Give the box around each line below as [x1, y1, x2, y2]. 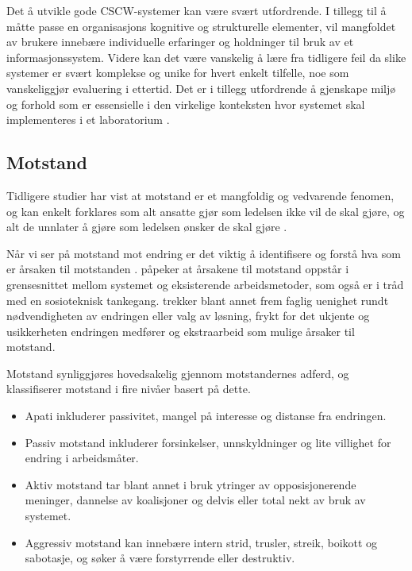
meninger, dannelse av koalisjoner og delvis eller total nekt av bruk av [25, 492, 366, 508]
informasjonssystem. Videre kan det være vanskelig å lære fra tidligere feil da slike [6, 48, 406, 65]
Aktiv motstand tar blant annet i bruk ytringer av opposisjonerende [25, 476, 356, 492]
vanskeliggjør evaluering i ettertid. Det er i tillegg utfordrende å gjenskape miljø [6, 79, 396, 96]
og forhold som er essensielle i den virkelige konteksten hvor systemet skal [6, 95, 365, 112]
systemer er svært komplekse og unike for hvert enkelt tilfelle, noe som [6, 64, 349, 81]
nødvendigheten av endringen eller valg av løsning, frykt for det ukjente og [6, 307, 370, 324]
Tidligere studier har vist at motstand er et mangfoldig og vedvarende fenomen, [6, 187, 395, 203]
